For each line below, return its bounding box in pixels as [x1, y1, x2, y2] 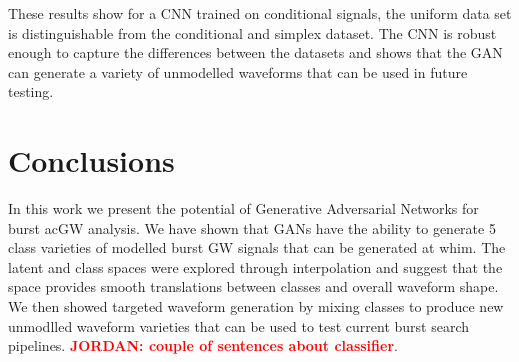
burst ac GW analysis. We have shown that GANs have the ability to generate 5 [8, 217, 496, 238]
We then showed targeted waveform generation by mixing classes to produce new [8, 296, 504, 317]
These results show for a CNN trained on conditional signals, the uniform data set [8, 3, 512, 23]
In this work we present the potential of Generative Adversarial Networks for [8, 198, 479, 219]
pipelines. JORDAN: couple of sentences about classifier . [8, 335, 398, 356]
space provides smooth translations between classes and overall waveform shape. [8, 276, 499, 297]
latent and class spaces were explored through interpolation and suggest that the [8, 256, 503, 277]
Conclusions [8, 140, 175, 181]
